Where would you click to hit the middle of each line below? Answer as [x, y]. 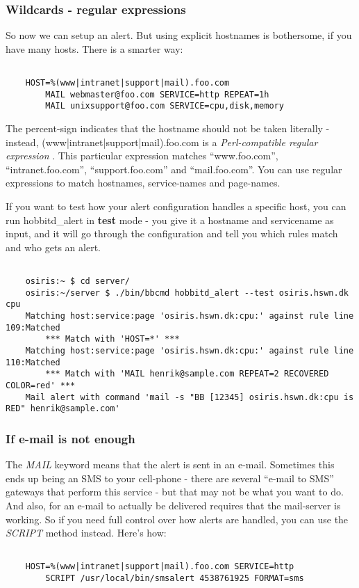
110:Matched [33, 362]
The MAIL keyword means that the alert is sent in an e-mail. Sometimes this [170, 464]
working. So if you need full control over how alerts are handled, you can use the [177, 519]
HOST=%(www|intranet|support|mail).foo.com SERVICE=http [160, 567]
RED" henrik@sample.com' [63, 409]
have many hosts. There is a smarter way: [94, 48]
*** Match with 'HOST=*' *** [112, 339]
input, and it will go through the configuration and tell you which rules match [172, 233]
